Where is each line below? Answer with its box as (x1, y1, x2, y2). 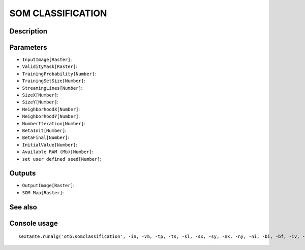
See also (9, 203, 38, 211)
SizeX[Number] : (22, 92, 58, 98)
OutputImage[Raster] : (22, 183, 75, 189)
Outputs (9, 169, 36, 177)
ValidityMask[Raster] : (22, 63, 77, 69)
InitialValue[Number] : (22, 141, 77, 148)
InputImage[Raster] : (22, 56, 72, 63)
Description (9, 27, 48, 35)
